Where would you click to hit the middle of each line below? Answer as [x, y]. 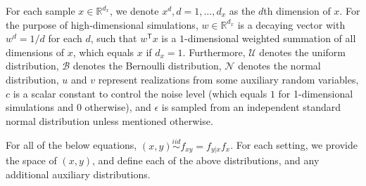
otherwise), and [118, 107]
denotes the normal [279, 66]
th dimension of [297, 11]
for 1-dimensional [316, 93]
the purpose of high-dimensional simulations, [102, 24]
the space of [31, 160]
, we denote [134, 11]
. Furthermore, [214, 52]
